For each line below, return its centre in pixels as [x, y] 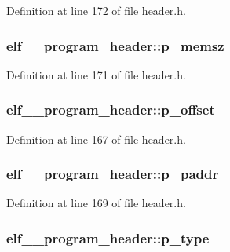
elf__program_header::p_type [108, 237]
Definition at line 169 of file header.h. [96, 203]
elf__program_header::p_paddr [113, 174]
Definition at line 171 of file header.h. [96, 74]
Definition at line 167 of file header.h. [96, 139]
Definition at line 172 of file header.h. [96, 10]
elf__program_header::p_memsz [115, 45]
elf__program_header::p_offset [111, 110]
